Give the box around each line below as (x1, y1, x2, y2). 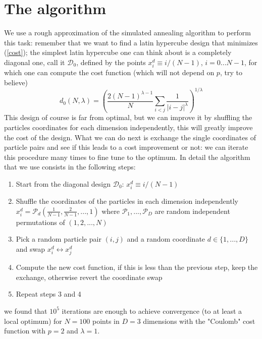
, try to (220, 67, 242, 78)
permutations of (16, 216, 65, 227)
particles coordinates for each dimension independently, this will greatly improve (4, 122, 253, 133)
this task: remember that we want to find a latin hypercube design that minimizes (4, 37, 258, 47)
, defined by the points (76, 56, 146, 67)
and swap (16, 243, 45, 254)
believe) (4, 77, 28, 87)
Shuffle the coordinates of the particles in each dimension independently (16, 196, 238, 206)
